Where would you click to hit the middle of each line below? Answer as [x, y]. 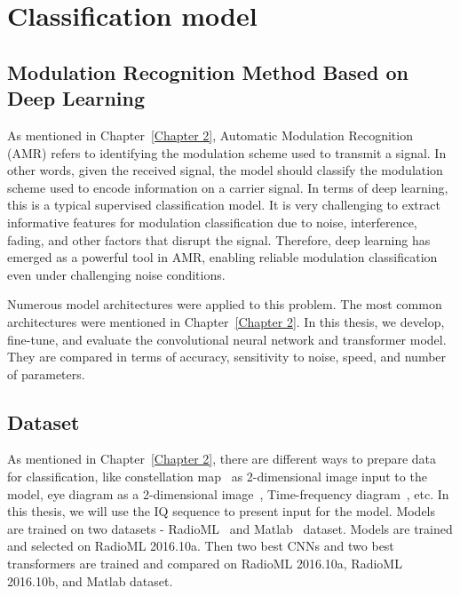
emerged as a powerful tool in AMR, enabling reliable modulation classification [222, 257]
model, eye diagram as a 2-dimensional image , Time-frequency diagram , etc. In [228, 493]
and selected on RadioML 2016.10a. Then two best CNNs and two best [201, 546]
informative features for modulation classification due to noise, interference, [212, 222]
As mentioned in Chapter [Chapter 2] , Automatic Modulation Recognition [210, 135]
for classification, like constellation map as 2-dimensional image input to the [217, 477]
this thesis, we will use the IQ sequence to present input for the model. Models [222, 511]
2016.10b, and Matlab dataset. [90, 580]
